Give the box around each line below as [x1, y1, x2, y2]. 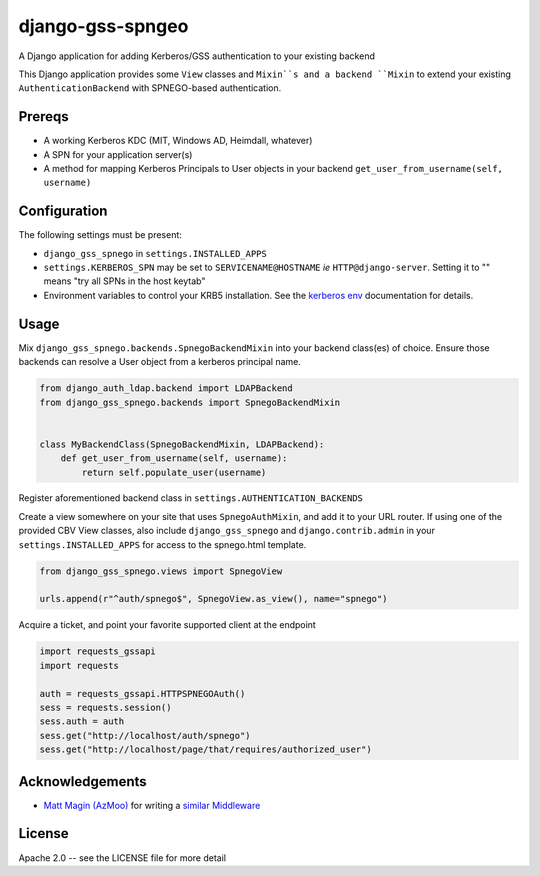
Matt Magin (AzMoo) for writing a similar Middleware [43, 799, 261, 811]
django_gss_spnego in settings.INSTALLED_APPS [43, 247, 267, 259]
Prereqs [18, 108, 69, 125]
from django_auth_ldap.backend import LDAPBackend [39, 383, 294, 394]
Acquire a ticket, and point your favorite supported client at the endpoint [18, 619, 317, 631]
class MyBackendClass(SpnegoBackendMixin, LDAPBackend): [39, 438, 325, 450]
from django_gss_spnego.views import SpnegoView [39, 565, 283, 577]
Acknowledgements [18, 773, 147, 790]
